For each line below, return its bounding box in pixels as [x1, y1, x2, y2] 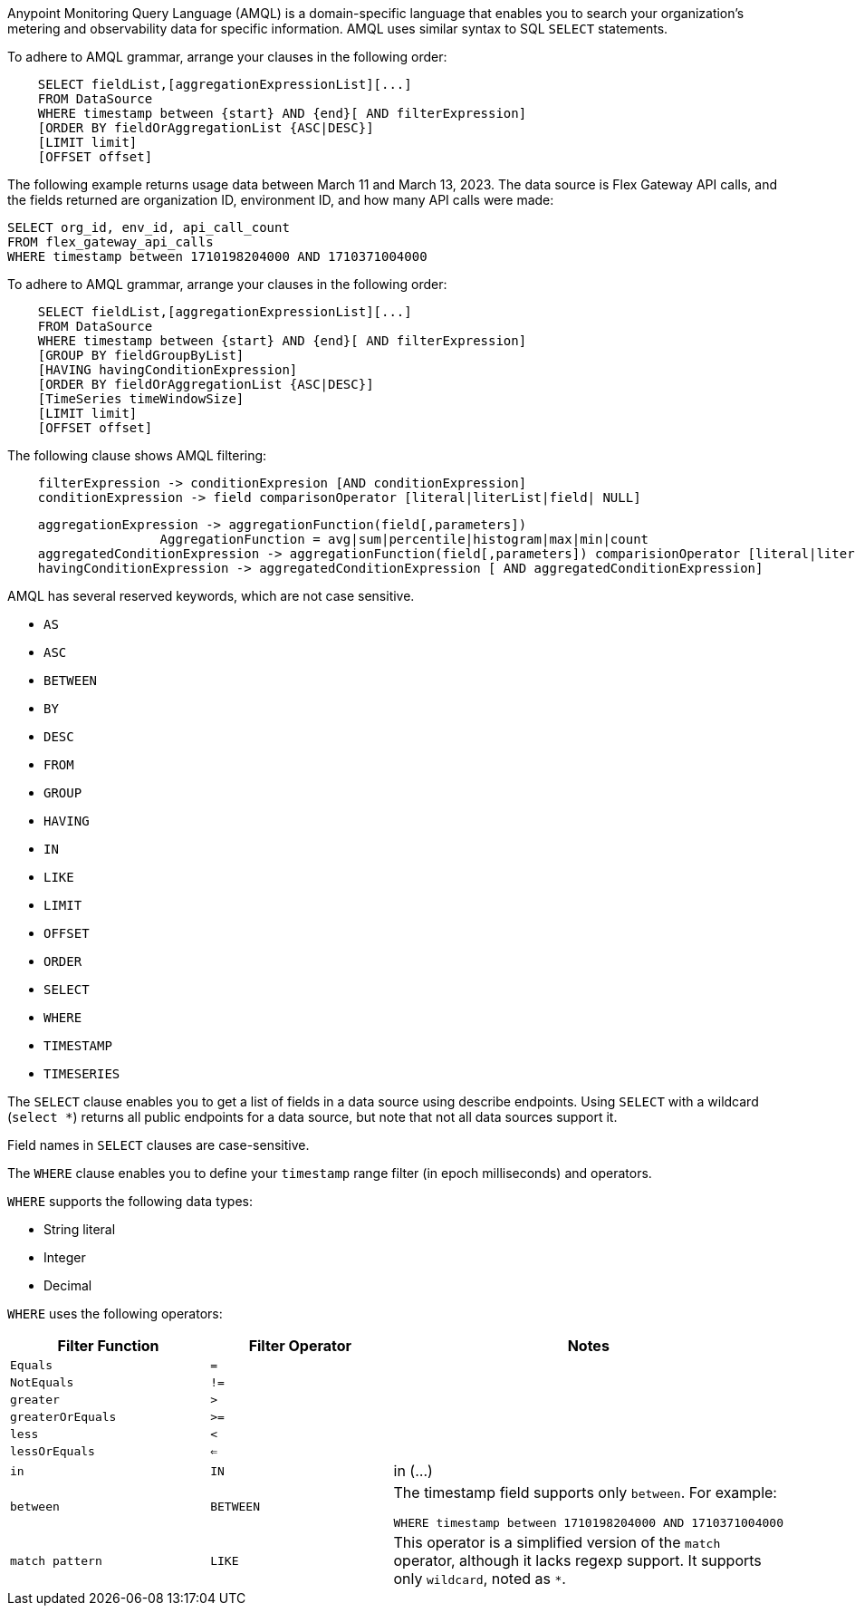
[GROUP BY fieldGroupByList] [37, 348, 245, 362]
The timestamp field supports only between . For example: [393, 1483, 777, 1502]
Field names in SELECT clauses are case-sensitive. [7, 1137, 310, 1153]
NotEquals [10, 1376, 74, 1389]
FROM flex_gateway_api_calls [7, 235, 214, 249]
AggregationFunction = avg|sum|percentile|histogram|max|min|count [159, 532, 649, 546]
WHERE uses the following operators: [7, 1306, 223, 1321]
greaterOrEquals [10, 1410, 117, 1424]
